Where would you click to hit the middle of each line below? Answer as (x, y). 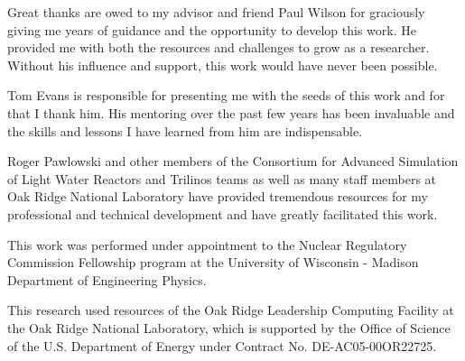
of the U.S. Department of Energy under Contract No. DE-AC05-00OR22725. (222, 345)
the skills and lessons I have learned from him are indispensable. (185, 130)
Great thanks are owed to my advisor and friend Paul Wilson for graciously (216, 12)
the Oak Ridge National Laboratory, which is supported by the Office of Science (229, 327)
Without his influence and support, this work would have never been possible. (223, 65)
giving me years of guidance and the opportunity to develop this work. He (212, 29)
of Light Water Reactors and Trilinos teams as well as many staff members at (222, 178)
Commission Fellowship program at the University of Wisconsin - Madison (213, 262)
